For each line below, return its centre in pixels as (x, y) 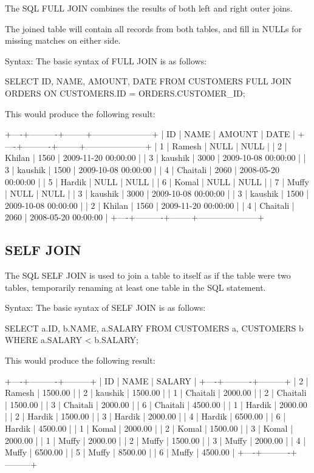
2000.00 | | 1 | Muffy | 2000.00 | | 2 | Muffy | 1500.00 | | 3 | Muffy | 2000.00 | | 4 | (155, 440)
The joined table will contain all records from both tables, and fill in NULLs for (153, 28)
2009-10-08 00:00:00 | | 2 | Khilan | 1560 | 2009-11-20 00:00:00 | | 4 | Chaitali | (150, 205)
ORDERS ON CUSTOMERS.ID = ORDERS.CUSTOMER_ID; (125, 93)
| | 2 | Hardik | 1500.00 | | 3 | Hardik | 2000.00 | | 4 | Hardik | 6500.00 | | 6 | (145, 416)
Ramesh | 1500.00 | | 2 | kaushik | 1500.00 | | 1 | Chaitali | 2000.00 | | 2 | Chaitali (156, 393)
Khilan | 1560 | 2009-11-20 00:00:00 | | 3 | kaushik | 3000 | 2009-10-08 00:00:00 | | (155, 158)
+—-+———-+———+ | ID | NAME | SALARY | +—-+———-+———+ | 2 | (157, 380)
